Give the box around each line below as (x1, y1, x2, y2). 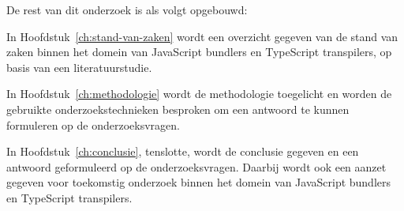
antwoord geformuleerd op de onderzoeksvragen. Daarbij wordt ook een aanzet (6, 158, 387, 175)
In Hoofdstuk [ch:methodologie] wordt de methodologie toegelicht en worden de (6, 85, 392, 102)
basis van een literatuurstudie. (6, 58, 152, 75)
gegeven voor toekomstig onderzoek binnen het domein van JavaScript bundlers (6, 174, 391, 190)
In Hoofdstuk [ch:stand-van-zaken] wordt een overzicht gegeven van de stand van (6, 28, 398, 44)
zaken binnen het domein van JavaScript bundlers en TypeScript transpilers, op (6, 43, 392, 60)
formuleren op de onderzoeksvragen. (6, 116, 180, 133)
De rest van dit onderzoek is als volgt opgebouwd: (6, 2, 248, 17)
